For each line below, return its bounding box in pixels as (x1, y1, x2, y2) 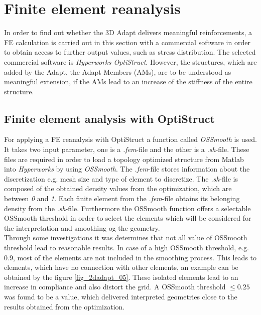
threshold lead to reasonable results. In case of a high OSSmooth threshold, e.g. (4, 242, 249, 253)
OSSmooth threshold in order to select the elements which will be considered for (4, 213, 251, 223)
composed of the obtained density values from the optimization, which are (4, 183, 232, 194)
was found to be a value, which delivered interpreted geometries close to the (4, 291, 237, 301)
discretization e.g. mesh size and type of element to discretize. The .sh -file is (4, 173, 238, 184)
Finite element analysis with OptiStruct (4, 110, 215, 126)
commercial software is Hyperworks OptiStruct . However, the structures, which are (4, 56, 257, 67)
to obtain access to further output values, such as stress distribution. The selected (4, 47, 256, 57)
